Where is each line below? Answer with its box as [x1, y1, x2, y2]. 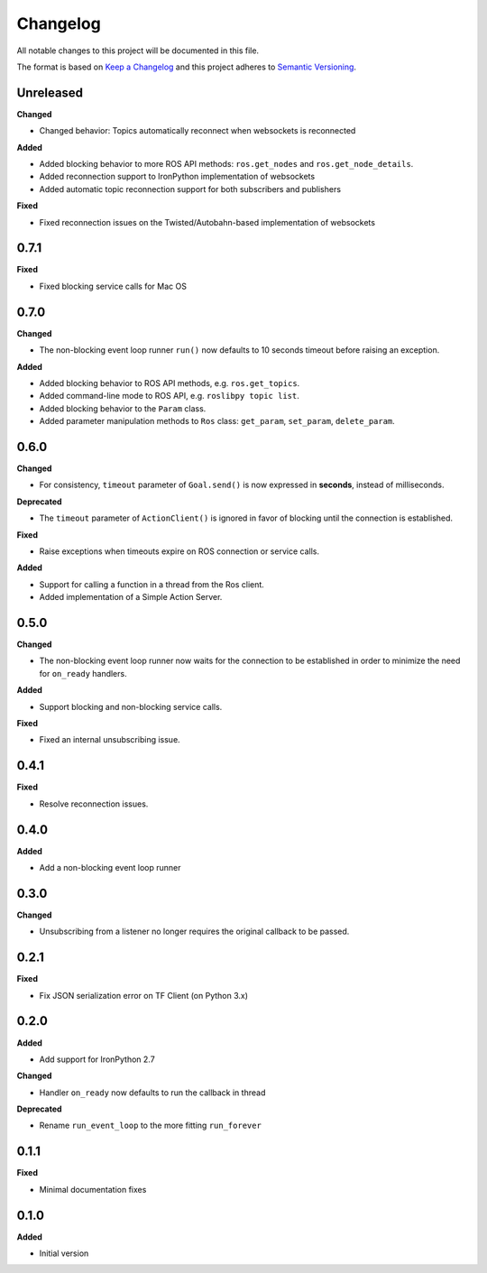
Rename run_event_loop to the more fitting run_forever [39, 1120, 262, 1131]
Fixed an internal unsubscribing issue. [39, 734, 180, 745]
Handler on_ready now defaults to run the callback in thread [39, 1087, 266, 1098]
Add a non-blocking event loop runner [39, 863, 181, 872]
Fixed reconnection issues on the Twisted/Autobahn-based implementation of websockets [39, 217, 376, 227]
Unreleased [16, 85, 84, 100]
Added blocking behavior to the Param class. [39, 402, 207, 414]
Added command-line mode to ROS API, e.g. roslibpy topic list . [39, 391, 299, 401]
